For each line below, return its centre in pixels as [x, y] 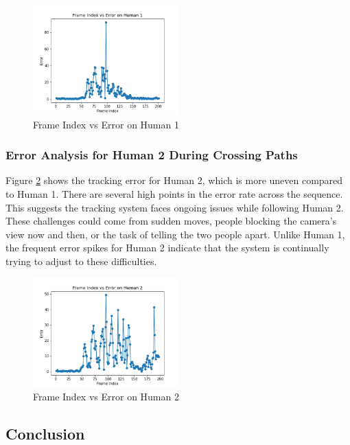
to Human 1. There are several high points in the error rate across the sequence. [174, 194]
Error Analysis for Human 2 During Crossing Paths [152, 155]
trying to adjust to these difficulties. [81, 261]
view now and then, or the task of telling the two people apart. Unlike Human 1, [175, 234]
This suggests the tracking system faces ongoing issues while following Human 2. [175, 207]
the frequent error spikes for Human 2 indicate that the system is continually [167, 248]
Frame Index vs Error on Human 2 [106, 397]
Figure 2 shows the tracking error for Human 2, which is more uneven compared [174, 180]
